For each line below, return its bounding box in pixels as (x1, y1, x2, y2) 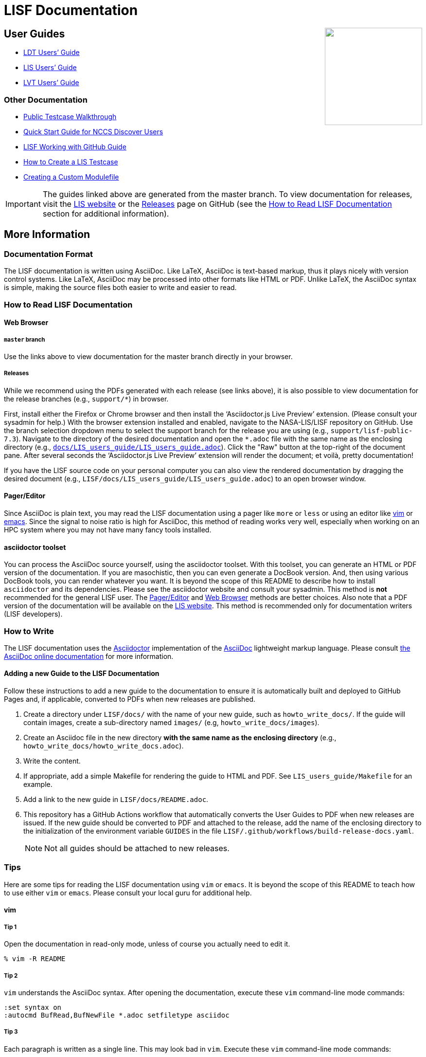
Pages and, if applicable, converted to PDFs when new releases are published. (4, 695, 256, 704)
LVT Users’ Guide (23, 78, 79, 87)
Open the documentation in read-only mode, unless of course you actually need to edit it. (4, 940, 290, 948)
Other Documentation (4, 94, 88, 105)
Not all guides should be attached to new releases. (44, 843, 230, 854)
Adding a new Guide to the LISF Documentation (4, 669, 160, 678)
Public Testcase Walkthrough (23, 112, 117, 121)
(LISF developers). (4, 610, 63, 619)
